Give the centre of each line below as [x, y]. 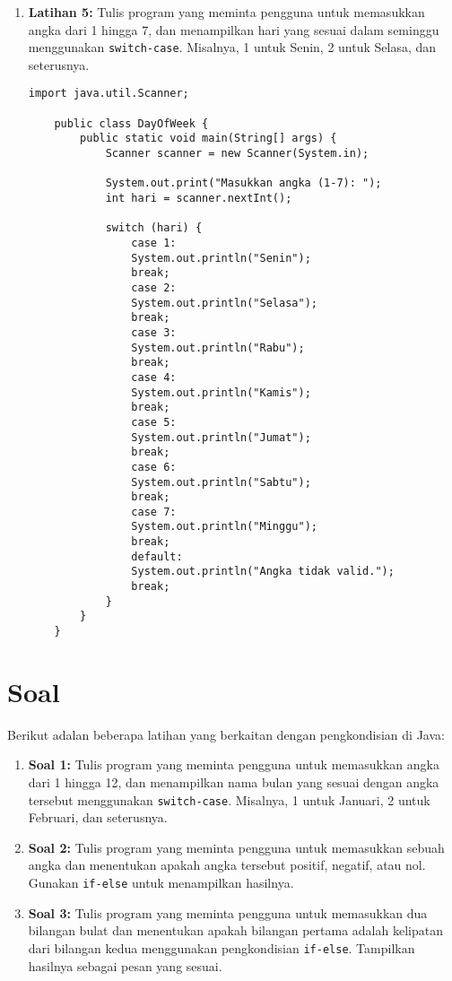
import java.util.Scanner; [109, 94]
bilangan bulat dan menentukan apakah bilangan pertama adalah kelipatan [235, 930]
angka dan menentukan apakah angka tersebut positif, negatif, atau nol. [227, 865]
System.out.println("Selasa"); [224, 303]
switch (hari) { [154, 228]
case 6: [154, 467]
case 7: [154, 512]
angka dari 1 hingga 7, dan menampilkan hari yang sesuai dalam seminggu [234, 29]
